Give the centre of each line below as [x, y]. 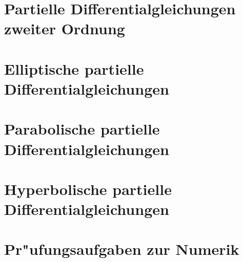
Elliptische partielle [74, 68]
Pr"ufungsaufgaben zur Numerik [122, 249]
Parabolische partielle [82, 129]
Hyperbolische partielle [88, 189]
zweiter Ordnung [65, 28]
